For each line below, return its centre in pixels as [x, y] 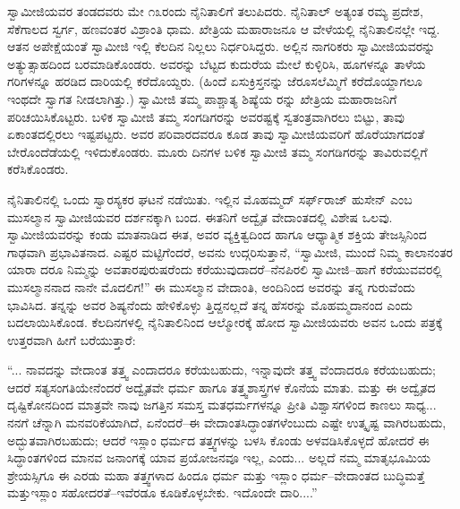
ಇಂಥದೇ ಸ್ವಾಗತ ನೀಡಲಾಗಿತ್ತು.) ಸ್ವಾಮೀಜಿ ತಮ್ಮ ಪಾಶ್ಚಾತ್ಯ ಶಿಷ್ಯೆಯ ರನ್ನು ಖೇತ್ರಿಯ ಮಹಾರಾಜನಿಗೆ [202, 98]
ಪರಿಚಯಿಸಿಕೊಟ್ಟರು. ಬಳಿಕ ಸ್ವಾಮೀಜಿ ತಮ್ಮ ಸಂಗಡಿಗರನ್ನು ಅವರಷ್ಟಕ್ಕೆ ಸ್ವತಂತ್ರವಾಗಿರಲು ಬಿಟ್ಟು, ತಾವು [206, 116]
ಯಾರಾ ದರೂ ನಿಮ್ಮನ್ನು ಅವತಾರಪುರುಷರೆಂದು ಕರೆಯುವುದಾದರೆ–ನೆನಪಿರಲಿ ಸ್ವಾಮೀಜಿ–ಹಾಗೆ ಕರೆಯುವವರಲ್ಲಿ [225, 269]
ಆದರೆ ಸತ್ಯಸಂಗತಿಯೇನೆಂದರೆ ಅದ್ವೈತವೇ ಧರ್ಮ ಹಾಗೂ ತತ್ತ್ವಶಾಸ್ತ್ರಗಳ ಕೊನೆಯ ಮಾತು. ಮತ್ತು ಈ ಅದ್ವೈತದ [221, 387]
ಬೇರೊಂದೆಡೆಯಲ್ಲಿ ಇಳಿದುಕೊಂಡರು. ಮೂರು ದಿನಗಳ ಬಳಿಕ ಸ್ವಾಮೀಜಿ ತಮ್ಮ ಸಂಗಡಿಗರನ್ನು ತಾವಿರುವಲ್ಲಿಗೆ [217, 151]
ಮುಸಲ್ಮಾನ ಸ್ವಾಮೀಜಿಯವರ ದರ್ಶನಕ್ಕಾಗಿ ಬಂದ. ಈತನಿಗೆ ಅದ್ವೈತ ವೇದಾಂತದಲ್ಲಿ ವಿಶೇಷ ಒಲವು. [200, 216]
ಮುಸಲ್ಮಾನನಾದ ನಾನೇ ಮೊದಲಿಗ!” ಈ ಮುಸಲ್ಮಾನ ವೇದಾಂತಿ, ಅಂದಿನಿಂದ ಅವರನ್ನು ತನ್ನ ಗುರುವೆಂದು [211, 286]
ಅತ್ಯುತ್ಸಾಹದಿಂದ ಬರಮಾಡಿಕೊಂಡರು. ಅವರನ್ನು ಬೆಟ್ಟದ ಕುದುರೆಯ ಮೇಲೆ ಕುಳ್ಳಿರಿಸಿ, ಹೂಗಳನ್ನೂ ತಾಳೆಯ [217, 63]
